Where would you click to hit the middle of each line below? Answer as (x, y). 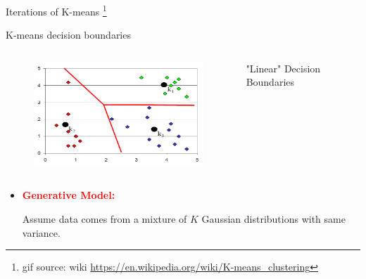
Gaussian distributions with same (273, 219)
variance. (41, 232)
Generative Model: (69, 195)
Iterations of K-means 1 (56, 10)
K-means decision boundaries (68, 35)
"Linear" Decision (283, 68)
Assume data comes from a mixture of (105, 219)
